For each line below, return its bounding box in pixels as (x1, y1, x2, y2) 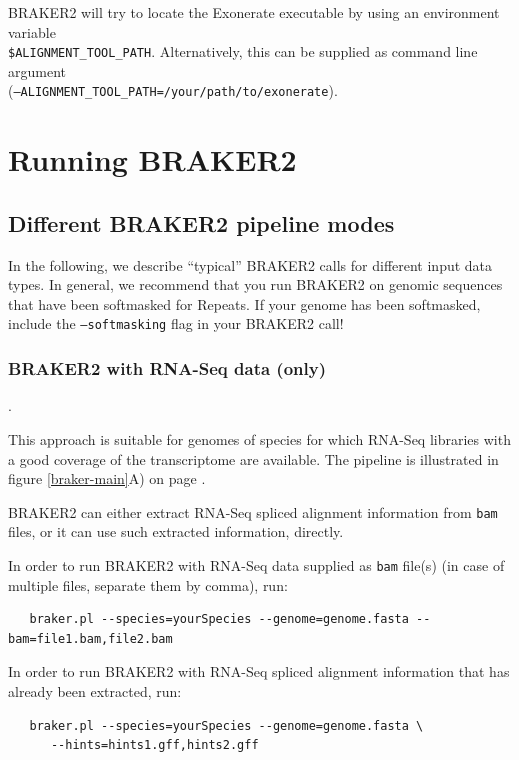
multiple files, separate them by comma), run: (8, 574, 288, 595)
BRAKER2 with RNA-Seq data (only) (8, 356, 327, 381)
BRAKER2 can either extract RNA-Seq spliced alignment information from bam (8, 501, 498, 522)
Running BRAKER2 (8, 139, 297, 180)
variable (8, 21, 56, 42)
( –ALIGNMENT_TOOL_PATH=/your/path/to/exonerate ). (8, 80, 338, 101)
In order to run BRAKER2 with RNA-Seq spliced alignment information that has (8, 661, 510, 682)
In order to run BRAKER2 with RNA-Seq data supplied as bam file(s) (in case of (8, 554, 505, 575)
